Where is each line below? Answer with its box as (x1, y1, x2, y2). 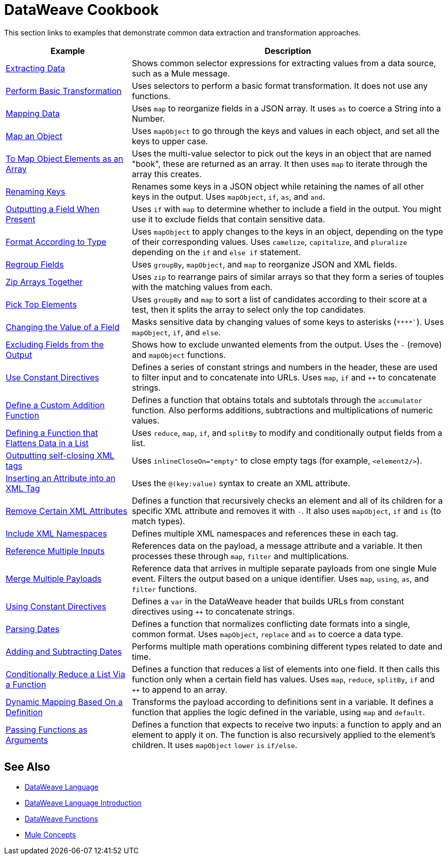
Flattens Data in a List (6, 437, 89, 448)
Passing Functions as (6, 724, 88, 735)
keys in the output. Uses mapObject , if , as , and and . (131, 191, 325, 202)
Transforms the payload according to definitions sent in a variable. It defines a (131, 696, 434, 707)
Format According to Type (6, 236, 107, 247)
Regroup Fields (6, 259, 64, 270)
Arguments (6, 734, 48, 745)
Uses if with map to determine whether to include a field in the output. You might (131, 203, 441, 214)
